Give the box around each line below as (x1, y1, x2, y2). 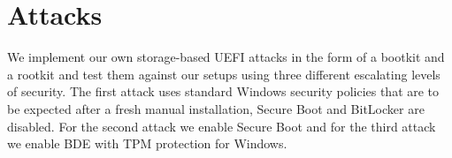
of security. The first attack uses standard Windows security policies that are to (7, 82, 440, 101)
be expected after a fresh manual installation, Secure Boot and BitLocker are (7, 99, 425, 117)
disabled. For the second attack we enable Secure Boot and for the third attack (7, 117, 436, 135)
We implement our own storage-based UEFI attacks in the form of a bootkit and (7, 48, 445, 66)
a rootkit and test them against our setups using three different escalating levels (7, 64, 441, 83)
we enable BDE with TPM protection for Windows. (7, 134, 287, 153)
